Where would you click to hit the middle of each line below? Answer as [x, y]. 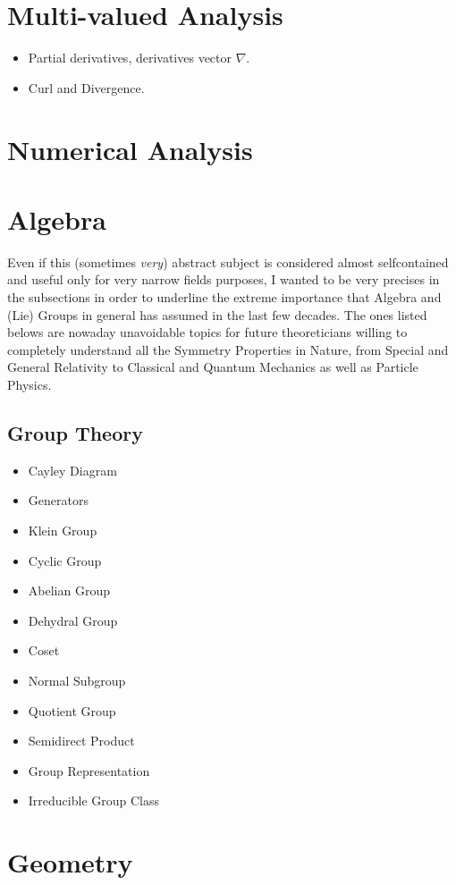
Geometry [70, 862]
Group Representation [89, 770]
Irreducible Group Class [94, 801]
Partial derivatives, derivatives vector [130, 58]
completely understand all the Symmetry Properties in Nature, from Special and [228, 349]
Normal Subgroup [77, 680]
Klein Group [63, 530]
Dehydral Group [73, 620]
